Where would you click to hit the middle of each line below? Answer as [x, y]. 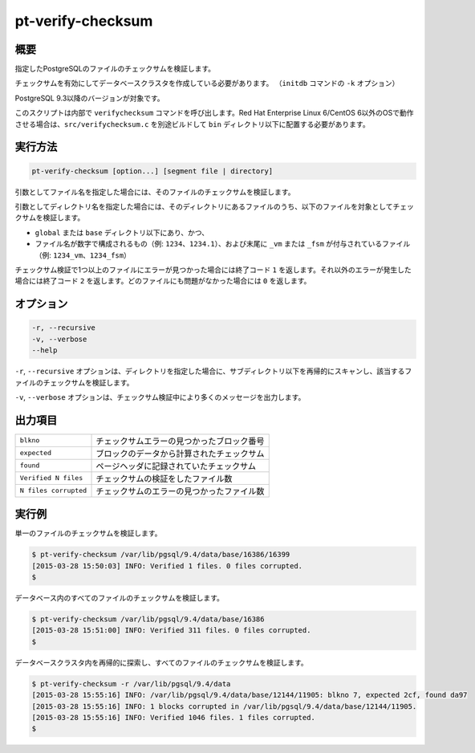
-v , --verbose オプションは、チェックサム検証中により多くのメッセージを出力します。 [160, 397]
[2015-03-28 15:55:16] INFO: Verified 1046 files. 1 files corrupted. [174, 717]
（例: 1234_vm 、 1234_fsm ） [83, 255]
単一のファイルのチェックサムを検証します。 [88, 533]
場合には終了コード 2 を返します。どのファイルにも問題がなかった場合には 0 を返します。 [163, 281]
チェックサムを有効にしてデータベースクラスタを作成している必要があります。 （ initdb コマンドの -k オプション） [207, 83]
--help [45, 350]
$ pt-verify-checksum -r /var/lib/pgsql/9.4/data [131, 684]
